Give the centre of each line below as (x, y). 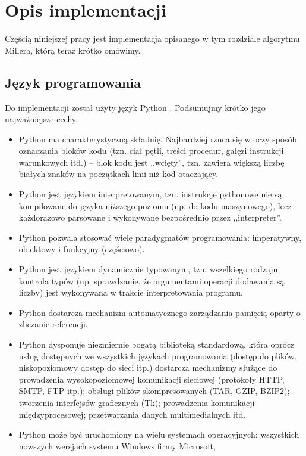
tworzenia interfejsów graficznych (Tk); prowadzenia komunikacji (137, 402)
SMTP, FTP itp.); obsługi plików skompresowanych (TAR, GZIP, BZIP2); (154, 391)
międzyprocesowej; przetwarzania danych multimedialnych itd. (132, 414)
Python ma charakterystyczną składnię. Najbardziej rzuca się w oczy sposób (158, 139)
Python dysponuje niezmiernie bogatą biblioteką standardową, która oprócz (157, 344)
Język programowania (73, 82)
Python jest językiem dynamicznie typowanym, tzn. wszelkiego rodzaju (148, 269)
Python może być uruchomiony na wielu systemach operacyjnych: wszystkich (159, 434)
